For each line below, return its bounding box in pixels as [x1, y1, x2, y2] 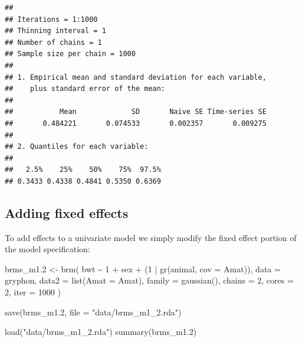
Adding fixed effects [5, 203, 129, 222]
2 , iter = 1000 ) [5, 286, 61, 298]
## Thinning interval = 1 [5, 27, 106, 35]
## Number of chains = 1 [5, 38, 102, 47]
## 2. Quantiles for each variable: [5, 142, 149, 151]
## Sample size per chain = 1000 [5, 50, 136, 58]
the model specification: [5, 243, 90, 255]
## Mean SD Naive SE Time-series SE [5, 108, 267, 116]
